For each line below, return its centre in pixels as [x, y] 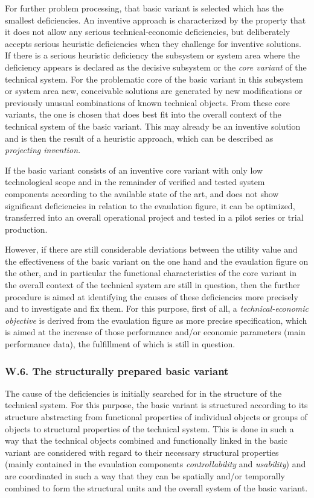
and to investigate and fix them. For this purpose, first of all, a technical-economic [157, 308]
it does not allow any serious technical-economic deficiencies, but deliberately [148, 32]
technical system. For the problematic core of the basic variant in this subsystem [154, 79]
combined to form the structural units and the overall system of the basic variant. [156, 487]
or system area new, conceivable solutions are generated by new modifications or [154, 91]
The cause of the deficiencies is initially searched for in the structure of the [143, 393]
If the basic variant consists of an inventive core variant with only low [134, 170]
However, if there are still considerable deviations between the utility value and [151, 249]
